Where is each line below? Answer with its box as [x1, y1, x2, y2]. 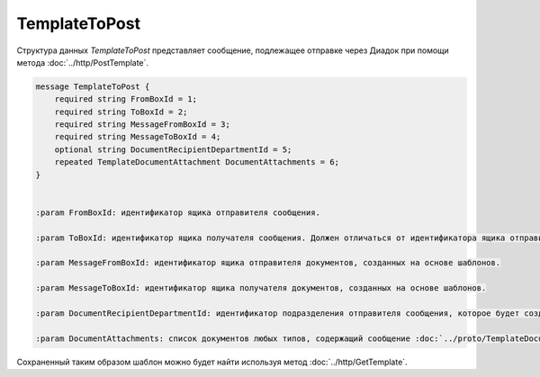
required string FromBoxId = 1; [54, 94, 198, 104]
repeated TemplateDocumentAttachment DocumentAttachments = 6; [54, 157, 340, 167]
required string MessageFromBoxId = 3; [54, 120, 231, 130]
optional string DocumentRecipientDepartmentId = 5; [54, 144, 292, 155]
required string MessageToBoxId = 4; [54, 131, 221, 142]
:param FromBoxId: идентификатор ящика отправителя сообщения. [35, 207, 321, 218]
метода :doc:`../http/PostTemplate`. [16, 57, 148, 67]
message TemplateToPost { [35, 81, 150, 92]
